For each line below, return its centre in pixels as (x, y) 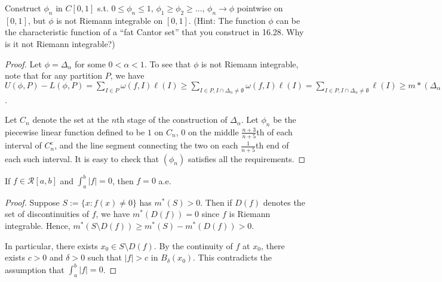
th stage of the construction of (172, 120)
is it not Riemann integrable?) (60, 43)
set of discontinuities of (47, 214)
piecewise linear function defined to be (75, 131)
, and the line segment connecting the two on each (146, 145)
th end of (272, 145)
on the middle (213, 131)
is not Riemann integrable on (110, 20)
